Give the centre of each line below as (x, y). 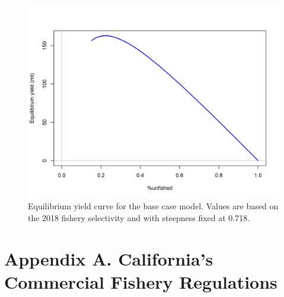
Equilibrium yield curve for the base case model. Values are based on (153, 206)
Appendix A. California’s (109, 258)
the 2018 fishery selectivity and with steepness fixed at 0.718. (139, 218)
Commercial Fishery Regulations (141, 282)
